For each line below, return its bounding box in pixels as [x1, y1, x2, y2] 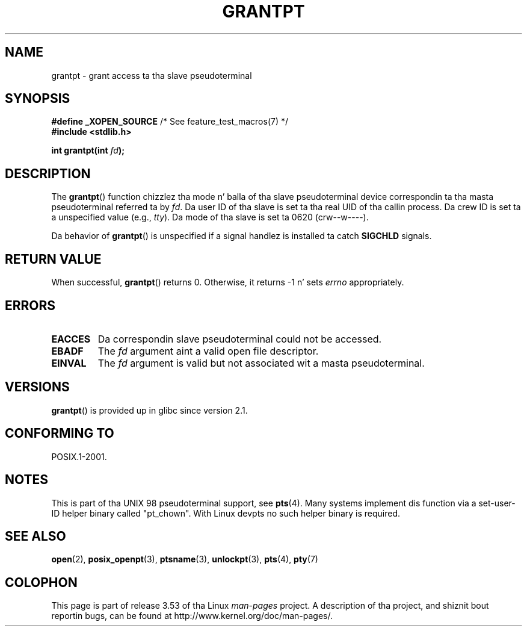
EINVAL [51, 356, 87, 369]
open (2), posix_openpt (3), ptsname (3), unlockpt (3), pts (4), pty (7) [51, 554, 318, 565]
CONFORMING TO [5, 426, 114, 441]
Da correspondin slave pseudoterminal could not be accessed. [97, 332, 382, 345]
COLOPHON [5, 574, 78, 590]
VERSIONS [5, 379, 70, 395]
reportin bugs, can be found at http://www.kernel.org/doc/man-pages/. [51, 611, 333, 621]
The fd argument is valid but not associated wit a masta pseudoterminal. [97, 356, 425, 369]
